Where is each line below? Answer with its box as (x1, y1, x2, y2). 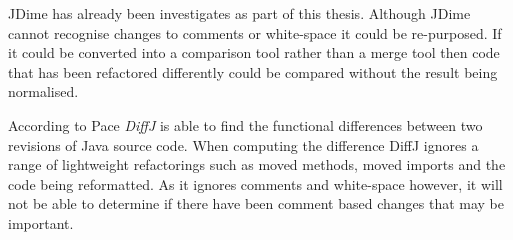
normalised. (8, 81, 79, 102)
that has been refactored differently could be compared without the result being (8, 61, 498, 82)
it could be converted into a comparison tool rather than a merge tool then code (8, 42, 500, 63)
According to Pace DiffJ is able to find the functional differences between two (8, 114, 483, 135)
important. (8, 212, 74, 233)
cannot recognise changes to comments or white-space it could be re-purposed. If (8, 22, 502, 43)
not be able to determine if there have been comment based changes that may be (8, 193, 505, 214)
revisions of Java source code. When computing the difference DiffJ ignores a (8, 134, 479, 155)
